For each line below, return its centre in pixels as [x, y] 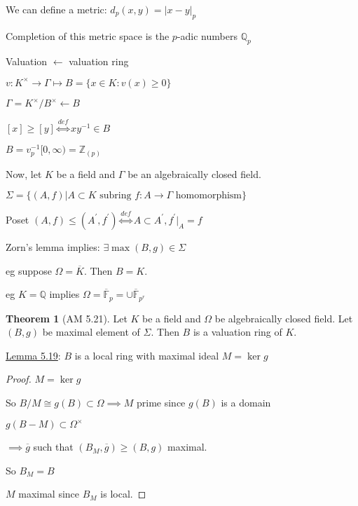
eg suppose [29, 270]
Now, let [24, 173]
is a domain [246, 402]
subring [116, 196]
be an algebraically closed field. [194, 173]
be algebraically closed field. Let [284, 318]
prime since [161, 402]
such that [53, 447]
